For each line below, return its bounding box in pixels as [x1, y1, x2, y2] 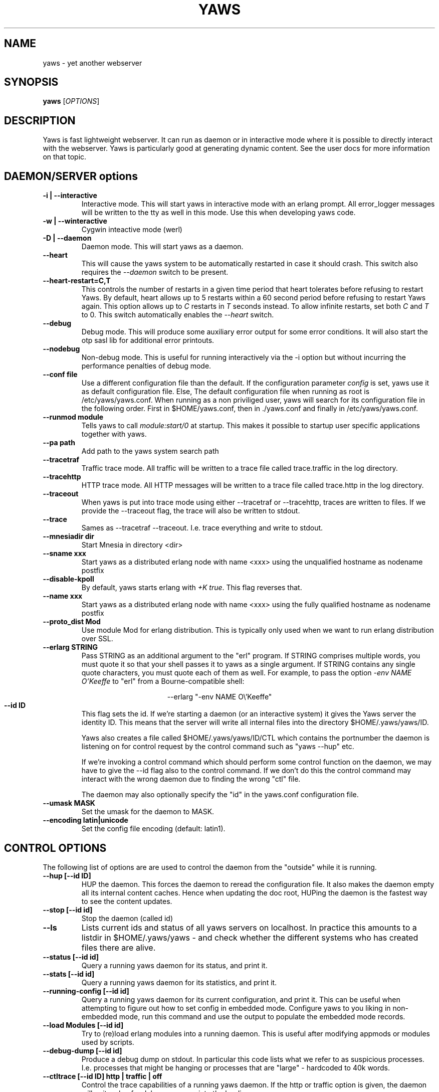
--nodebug [43, 344, 80, 353]
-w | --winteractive [43, 217, 107, 226]
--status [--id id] [43, 952, 99, 961]
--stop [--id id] [43, 905, 93, 914]
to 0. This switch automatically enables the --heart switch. [81, 310, 274, 319]
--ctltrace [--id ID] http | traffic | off [43, 1071, 162, 1080]
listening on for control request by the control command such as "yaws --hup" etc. [81, 742, 354, 751]
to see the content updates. [81, 896, 172, 905]
